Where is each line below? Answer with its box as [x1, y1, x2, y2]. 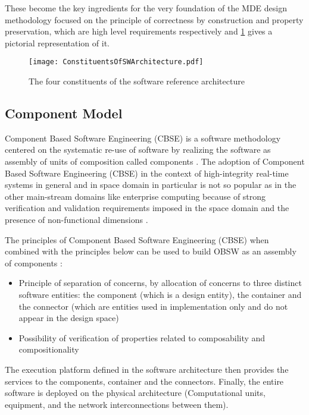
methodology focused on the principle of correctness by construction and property [5, 13, 304, 26]
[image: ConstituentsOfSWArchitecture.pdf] [29, 58, 204, 67]
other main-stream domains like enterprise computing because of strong [5, 190, 266, 202]
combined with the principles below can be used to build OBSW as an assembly [5, 245, 296, 257]
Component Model [5, 104, 123, 122]
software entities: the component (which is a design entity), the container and [18, 288, 302, 300]
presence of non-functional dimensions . [5, 213, 148, 225]
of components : [5, 256, 63, 269]
